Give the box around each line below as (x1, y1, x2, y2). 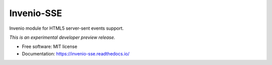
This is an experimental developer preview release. (9, 34, 115, 40)
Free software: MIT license (22, 43, 78, 50)
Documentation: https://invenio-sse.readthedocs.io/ (22, 50, 130, 56)
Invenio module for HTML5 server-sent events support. (9, 25, 124, 31)
